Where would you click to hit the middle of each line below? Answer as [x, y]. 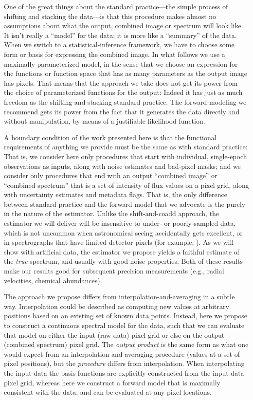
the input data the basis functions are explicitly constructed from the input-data [124, 373]
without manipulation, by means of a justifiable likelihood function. [105, 121]
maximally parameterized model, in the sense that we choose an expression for [121, 64]
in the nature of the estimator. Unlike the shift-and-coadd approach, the [112, 213]
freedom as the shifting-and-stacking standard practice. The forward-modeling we [125, 101]
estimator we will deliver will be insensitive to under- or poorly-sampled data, [120, 223]
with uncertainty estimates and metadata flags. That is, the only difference [116, 194]
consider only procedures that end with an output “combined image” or [111, 175]
